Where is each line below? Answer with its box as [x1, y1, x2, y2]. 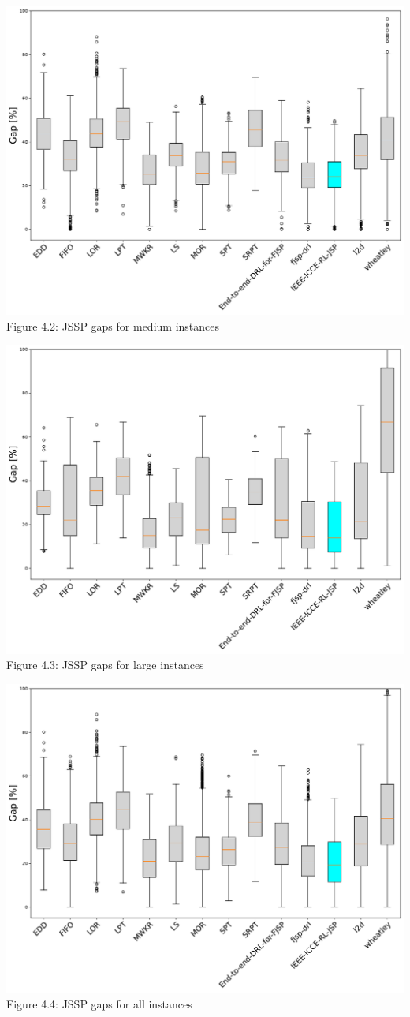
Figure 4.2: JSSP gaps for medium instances [6, 317, 220, 334]
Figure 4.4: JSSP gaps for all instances [6, 995, 192, 1011]
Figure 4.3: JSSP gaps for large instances [6, 656, 204, 673]
